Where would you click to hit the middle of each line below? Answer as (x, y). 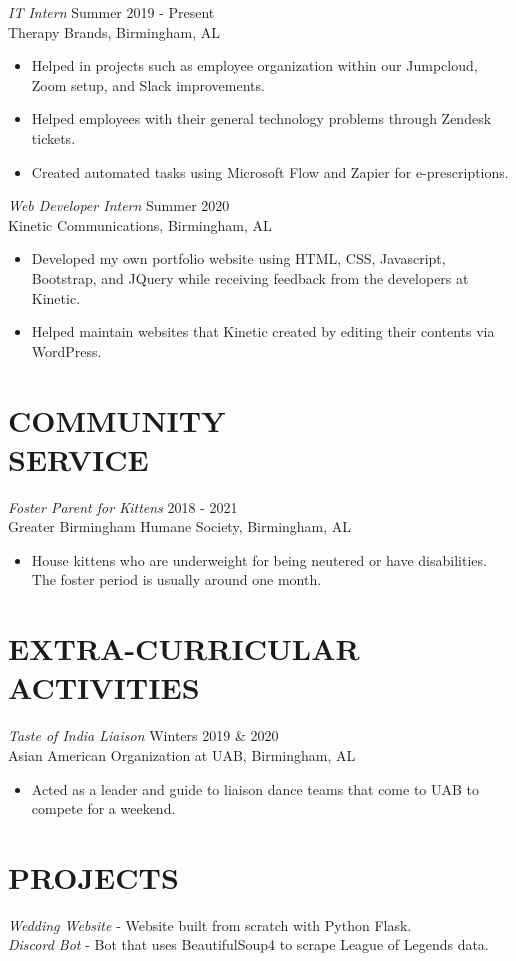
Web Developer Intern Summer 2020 (119, 205)
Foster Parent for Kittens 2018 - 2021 (123, 506)
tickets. (53, 137)
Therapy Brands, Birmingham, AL (114, 31)
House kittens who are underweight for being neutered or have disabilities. (259, 559)
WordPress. (66, 350)
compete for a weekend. (103, 808)
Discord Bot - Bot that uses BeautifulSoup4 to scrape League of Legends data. (248, 944)
